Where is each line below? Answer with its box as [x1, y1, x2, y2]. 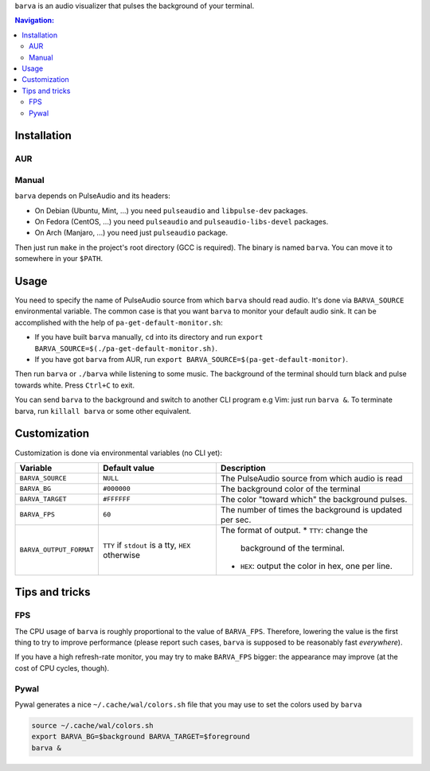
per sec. [220, 514, 252, 525]
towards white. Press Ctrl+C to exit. [14, 380, 135, 390]
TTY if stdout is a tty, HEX [102, 539, 191, 551]
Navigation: [14, 16, 55, 25]
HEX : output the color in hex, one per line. [240, 560, 393, 571]
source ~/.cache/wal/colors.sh [31, 721, 154, 730]
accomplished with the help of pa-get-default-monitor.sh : [14, 317, 223, 327]
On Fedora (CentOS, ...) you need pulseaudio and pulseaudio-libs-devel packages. [34, 217, 329, 227]
